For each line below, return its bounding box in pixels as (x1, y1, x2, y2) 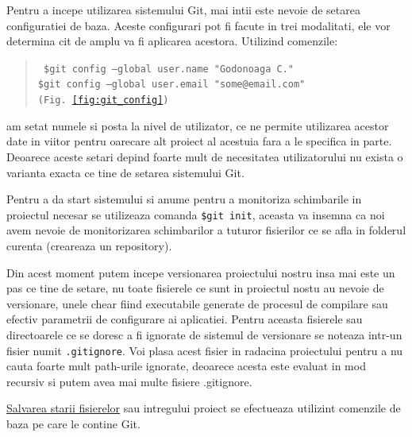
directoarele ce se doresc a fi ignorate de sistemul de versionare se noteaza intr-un (6, 326, 402, 342)
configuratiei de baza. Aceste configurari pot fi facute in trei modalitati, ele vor (6, 17, 391, 33)
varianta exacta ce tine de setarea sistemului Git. (6, 164, 245, 180)
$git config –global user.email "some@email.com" (37, 79, 306, 91)
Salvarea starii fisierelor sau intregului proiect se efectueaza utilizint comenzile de (6, 400, 401, 416)
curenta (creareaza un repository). (6, 237, 172, 253)
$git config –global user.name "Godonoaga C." (43, 63, 294, 75)
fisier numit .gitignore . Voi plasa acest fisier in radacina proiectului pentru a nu (6, 342, 403, 358)
